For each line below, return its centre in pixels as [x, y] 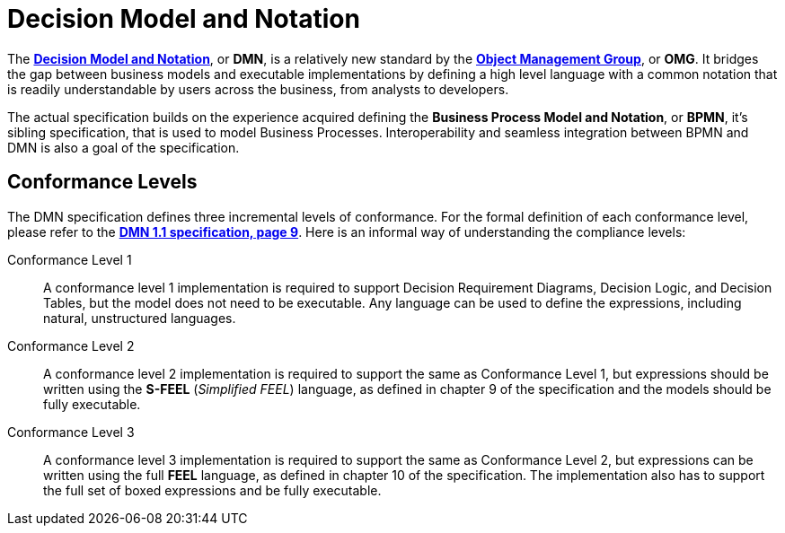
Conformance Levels [102, 182]
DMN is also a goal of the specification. [123, 147]
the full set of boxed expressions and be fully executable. [212, 490]
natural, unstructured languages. [140, 318]
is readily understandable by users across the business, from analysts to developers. [258, 89]
